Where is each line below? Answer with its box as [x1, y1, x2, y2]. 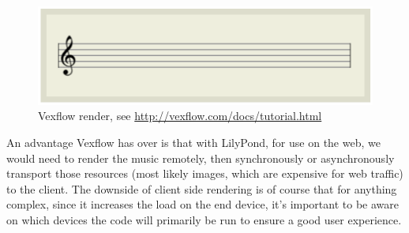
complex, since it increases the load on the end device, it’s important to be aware [6, 196, 399, 212]
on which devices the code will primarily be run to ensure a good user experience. [6, 211, 402, 227]
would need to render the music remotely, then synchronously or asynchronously [6, 149, 395, 166]
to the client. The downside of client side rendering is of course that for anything [6, 180, 397, 197]
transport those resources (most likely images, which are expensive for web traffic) [6, 165, 403, 182]
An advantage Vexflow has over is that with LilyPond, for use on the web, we [6, 133, 381, 150]
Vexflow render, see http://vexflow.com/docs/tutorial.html [38, 107, 322, 124]
